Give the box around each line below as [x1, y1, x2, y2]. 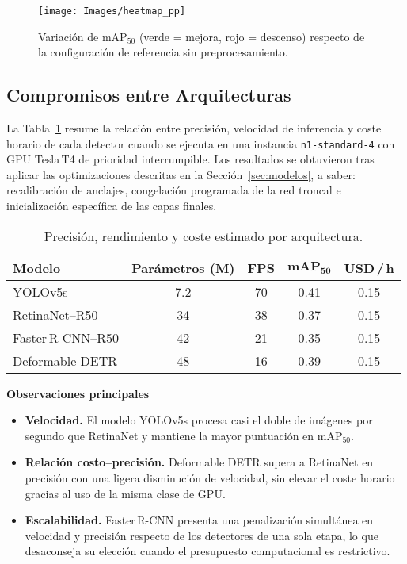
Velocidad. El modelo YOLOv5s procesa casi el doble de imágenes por [25, 412, 373, 428]
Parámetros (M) [131, 258, 235, 277]
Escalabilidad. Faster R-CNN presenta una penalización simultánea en [25, 512, 374, 528]
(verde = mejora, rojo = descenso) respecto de [139, 28, 365, 44]
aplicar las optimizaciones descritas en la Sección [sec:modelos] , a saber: [6, 166, 356, 182]
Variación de [38, 28, 99, 44]
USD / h [344, 258, 394, 277]
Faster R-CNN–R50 [13, 328, 120, 347]
